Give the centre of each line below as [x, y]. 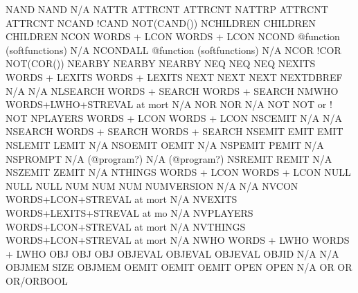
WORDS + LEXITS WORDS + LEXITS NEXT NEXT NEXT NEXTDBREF [174, 77]
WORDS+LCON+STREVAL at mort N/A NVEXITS [122, 199]
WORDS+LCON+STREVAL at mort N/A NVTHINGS [126, 226]
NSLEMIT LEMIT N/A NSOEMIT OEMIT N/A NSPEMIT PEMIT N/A [165, 144]
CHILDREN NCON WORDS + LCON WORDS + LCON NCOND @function [173, 36]
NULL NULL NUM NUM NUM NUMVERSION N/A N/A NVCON [152, 185]
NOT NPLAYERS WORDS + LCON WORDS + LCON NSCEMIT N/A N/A [174, 117]
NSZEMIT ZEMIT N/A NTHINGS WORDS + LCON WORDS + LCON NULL [178, 172]
